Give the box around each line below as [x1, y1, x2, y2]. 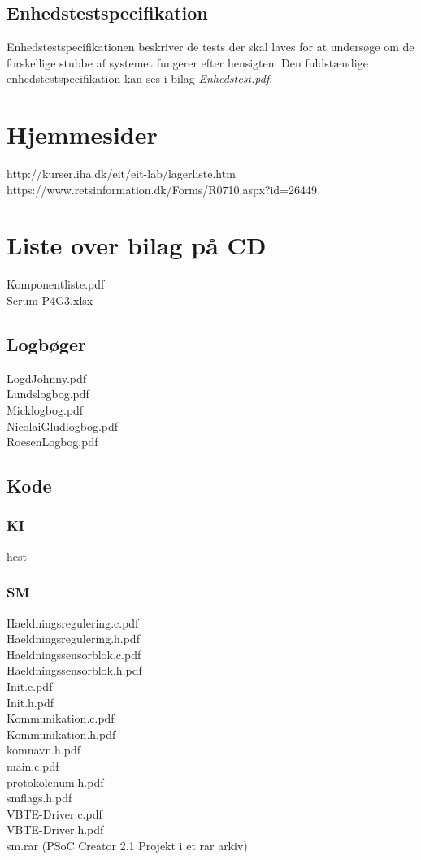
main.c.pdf [7, 757, 59, 774]
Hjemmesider [7, 118, 158, 151]
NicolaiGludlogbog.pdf [7, 417, 119, 434]
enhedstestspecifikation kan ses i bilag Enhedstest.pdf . [7, 70, 273, 87]
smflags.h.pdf [7, 789, 72, 806]
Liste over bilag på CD [7, 228, 267, 262]
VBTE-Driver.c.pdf [7, 805, 102, 822]
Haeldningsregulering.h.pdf [7, 630, 140, 647]
